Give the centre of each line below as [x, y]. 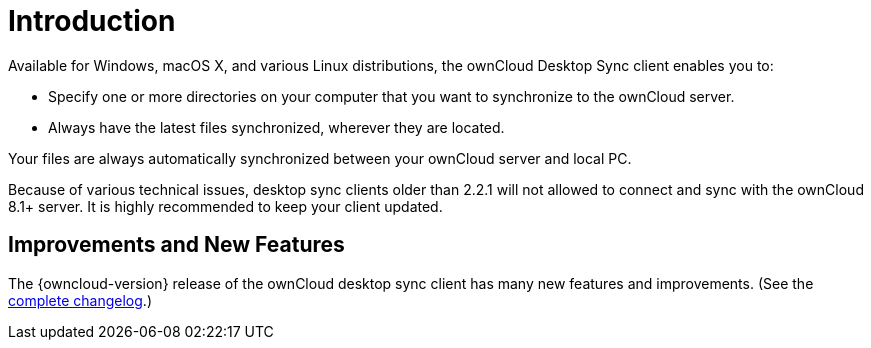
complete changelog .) [80, 300]
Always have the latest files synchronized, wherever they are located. [276, 127]
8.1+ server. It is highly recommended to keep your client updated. [225, 206]
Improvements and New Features [176, 245]
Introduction [92, 21]
